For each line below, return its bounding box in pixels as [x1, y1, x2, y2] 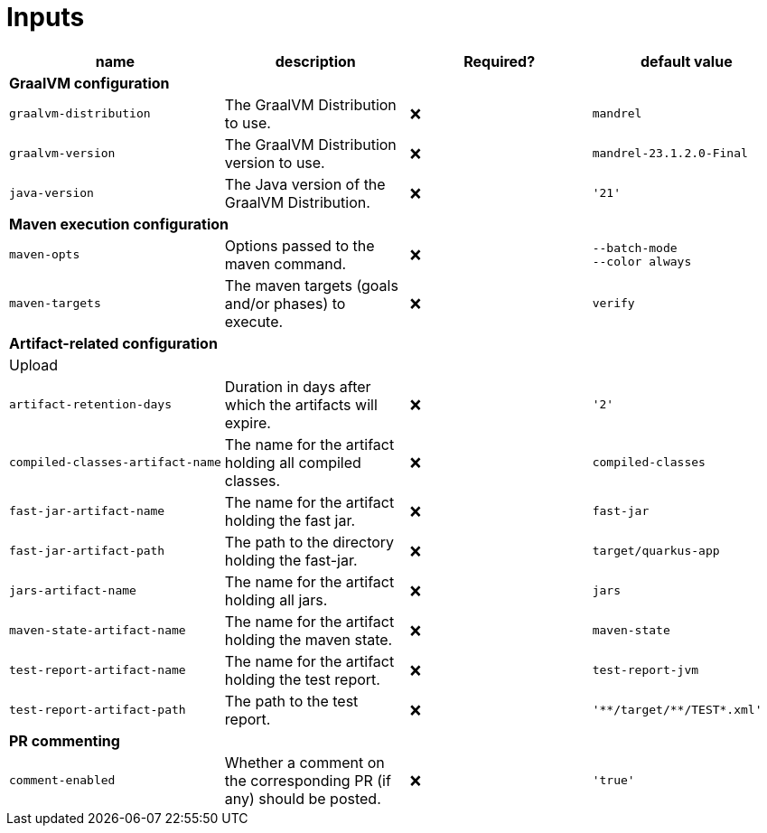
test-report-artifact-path [9, 703, 186, 717]
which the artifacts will [224, 395, 378, 414]
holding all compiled [224, 453, 361, 472]
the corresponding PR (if [224, 771, 391, 790]
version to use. [224, 153, 325, 172]
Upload [9, 355, 59, 374]
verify [592, 296, 635, 311]
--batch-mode [592, 240, 678, 255]
